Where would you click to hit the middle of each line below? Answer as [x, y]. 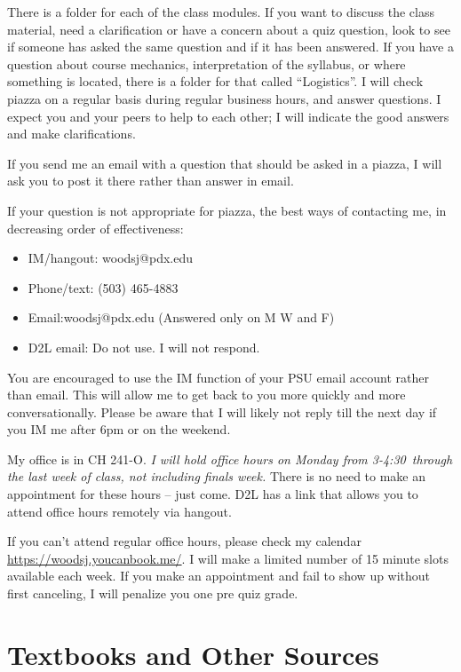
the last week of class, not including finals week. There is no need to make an [217, 476]
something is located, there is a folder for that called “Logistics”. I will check [215, 81]
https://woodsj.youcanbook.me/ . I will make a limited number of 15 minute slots [228, 558]
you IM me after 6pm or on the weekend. [119, 429]
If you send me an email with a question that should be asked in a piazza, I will [225, 163]
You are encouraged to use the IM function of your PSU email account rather [218, 377]
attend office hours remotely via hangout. [119, 511]
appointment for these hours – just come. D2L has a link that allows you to [213, 494]
